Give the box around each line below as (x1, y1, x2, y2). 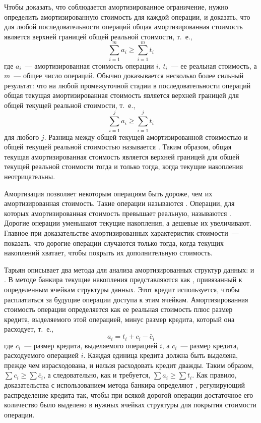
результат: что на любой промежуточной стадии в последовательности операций (4, 80, 251, 90)
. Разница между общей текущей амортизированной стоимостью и (44, 131, 248, 142)
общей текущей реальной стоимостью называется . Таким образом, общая (4, 141, 232, 152)
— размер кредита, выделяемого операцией (24, 340, 158, 350)
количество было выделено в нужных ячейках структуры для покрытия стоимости (4, 399, 257, 410)
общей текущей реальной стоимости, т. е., (4, 99, 136, 110)
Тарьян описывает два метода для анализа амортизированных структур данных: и (4, 264, 254, 275)
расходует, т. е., (4, 324, 54, 334)
